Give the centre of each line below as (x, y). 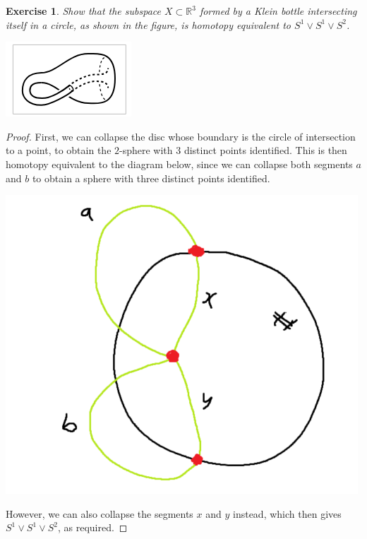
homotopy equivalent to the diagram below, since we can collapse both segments (179, 164)
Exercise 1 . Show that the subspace (83, 11)
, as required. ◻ (92, 527)
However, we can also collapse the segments (100, 513)
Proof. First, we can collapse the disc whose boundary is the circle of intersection (181, 136)
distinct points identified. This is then (265, 150)
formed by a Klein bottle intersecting (278, 11)
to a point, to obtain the (59, 150)
